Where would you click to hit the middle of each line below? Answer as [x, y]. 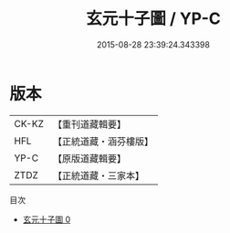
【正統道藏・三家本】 [98, 175]
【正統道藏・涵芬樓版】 [103, 141]
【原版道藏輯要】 [89, 158]
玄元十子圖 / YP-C [153, 19]
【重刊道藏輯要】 [89, 124]
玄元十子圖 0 [47, 219]
